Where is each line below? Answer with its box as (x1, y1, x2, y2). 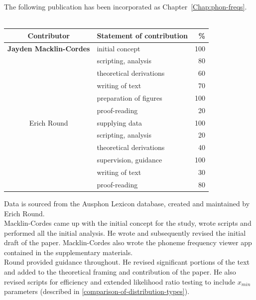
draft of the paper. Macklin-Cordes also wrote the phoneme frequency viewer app (4, 237, 252, 248)
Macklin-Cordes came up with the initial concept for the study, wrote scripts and (4, 218, 252, 228)
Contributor (27, 30, 70, 40)
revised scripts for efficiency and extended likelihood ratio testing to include (4, 276, 236, 287)
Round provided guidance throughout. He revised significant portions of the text (4, 257, 250, 267)
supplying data (97, 117, 142, 128)
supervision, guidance (97, 154, 162, 165)
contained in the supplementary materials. (4, 247, 133, 257)
